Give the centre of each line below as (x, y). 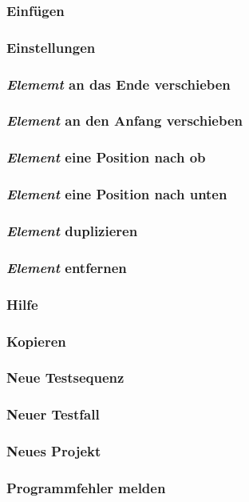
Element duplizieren (72, 230)
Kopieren (36, 341)
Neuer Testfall (53, 414)
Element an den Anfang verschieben (125, 120)
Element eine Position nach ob (106, 157)
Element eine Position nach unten (117, 194)
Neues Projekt (54, 451)
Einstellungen (51, 47)
